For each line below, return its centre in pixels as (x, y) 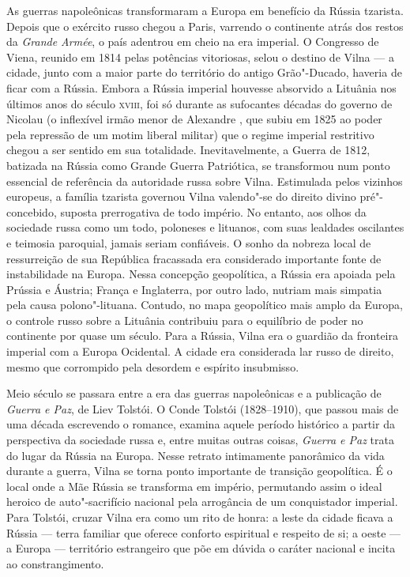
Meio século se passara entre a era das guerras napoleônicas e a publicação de (194, 393)
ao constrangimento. (55, 563)
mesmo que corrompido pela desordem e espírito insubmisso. (153, 366)
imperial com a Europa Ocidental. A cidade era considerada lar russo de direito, (200, 351)
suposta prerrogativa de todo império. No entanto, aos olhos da (213, 211)
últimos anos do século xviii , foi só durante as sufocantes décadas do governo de (199, 103)
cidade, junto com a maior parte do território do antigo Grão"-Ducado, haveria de (204, 72)
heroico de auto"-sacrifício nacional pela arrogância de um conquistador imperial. (202, 502)
